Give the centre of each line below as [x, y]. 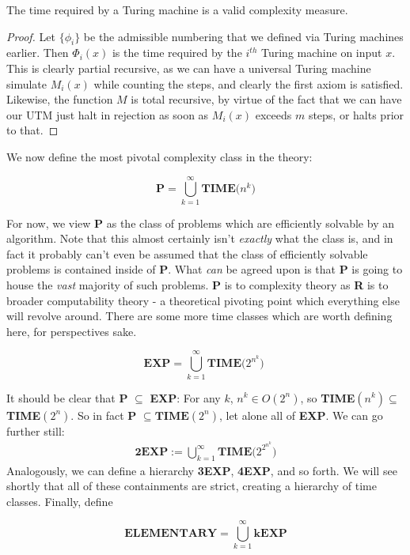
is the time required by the [177, 53]
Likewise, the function [60, 99]
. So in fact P [104, 415]
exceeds [273, 114]
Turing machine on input [322, 53]
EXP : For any [185, 397]
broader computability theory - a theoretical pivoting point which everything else [203, 300]
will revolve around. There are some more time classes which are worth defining [199, 316]
